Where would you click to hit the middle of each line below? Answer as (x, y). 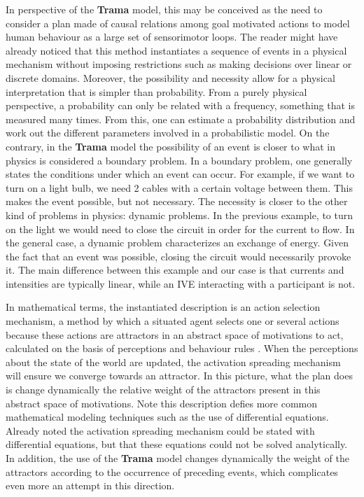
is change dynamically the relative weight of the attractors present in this (163, 390)
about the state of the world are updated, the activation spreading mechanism (173, 362)
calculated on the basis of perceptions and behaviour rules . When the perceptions (182, 348)
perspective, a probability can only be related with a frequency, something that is (180, 105)
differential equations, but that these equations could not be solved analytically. (177, 444)
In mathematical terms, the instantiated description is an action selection (163, 307)
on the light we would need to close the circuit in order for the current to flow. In (180, 229)
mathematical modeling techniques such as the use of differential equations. (167, 417)
